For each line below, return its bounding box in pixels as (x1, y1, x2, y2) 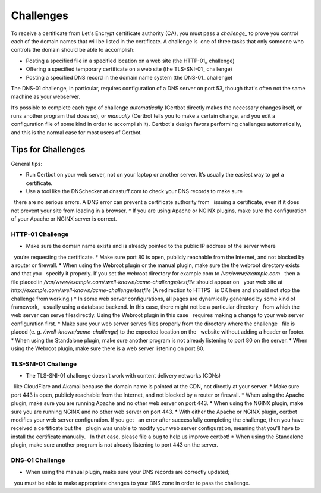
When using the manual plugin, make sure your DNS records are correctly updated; (26, 469, 230, 476)
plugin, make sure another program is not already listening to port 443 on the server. (11, 441, 218, 448)
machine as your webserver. (11, 93, 80, 101)
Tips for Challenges (11, 145, 86, 155)
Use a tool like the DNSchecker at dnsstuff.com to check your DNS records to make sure (26, 187, 243, 194)
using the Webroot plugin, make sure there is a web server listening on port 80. (11, 345, 205, 352)
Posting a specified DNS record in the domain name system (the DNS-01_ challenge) (26, 74, 233, 81)
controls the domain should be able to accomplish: (11, 46, 135, 54)
